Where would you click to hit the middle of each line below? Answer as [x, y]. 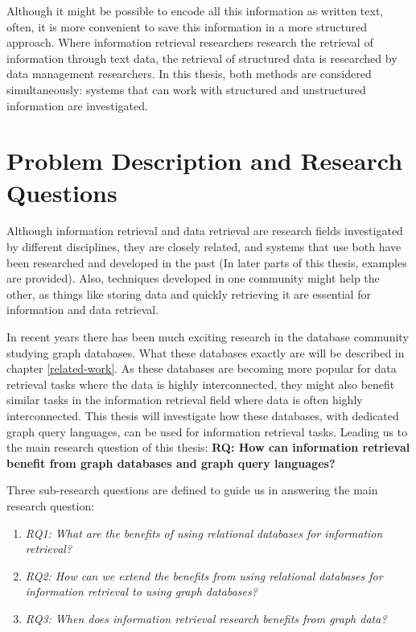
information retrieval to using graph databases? [141, 591]
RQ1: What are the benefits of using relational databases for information [204, 533]
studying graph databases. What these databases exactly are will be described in [206, 352]
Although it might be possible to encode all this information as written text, [195, 10]
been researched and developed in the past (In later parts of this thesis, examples [207, 262]
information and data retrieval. [83, 310]
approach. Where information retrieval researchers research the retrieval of [190, 42]
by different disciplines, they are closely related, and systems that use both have [204, 247]
